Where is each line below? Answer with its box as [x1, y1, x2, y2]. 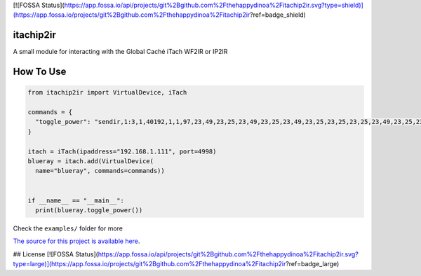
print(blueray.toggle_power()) [35, 206, 143, 214]
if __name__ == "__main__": [27, 196, 124, 205]
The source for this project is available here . [13, 237, 140, 245]
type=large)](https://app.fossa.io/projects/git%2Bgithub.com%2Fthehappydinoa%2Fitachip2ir [13, 260, 286, 268]
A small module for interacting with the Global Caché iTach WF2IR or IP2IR [13, 48, 228, 56]
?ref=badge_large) [285, 260, 340, 268]
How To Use [13, 66, 67, 78]
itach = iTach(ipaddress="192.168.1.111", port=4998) [27, 147, 217, 156]
